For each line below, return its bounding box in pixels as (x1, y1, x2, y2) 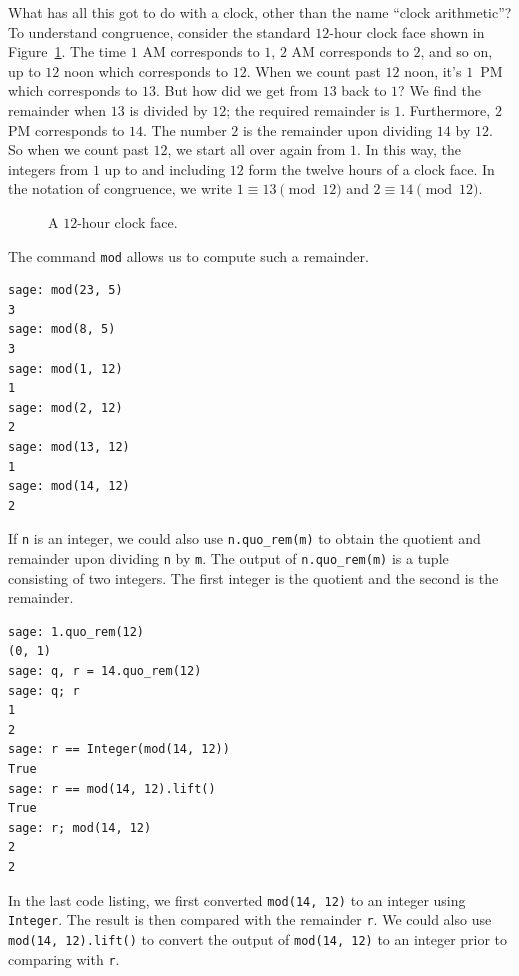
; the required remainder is (226, 99, 390, 120)
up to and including (104, 158, 226, 179)
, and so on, (420, 41, 493, 62)
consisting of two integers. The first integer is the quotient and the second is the (8, 567, 499, 588)
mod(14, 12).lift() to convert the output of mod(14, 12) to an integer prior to (8, 928, 508, 949)
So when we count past (8, 139, 149, 160)
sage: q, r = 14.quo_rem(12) (8, 664, 202, 678)
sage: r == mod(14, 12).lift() (8, 781, 216, 796)
